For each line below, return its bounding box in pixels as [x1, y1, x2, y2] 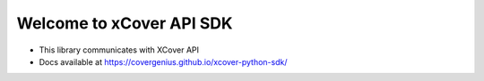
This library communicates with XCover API [39, 45, 199, 55]
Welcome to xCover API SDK [16, 13, 233, 33]
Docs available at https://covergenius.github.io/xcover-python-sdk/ [39, 56, 288, 67]
